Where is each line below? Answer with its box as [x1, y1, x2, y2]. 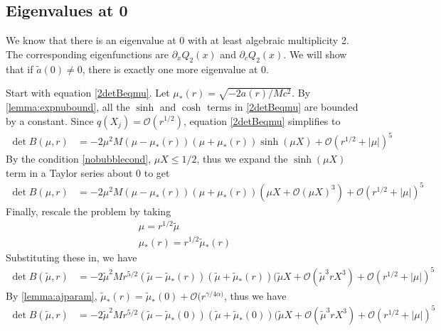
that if [6, 61, 33, 76]
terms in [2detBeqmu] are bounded [206, 99, 358, 114]
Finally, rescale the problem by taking [6, 203, 171, 218]
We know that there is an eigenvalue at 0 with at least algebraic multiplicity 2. [6, 33, 349, 48]
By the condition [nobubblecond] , [6, 151, 152, 166]
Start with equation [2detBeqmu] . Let [6, 85, 170, 100]
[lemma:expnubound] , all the [6, 99, 130, 114]
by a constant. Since [6, 113, 94, 128]
